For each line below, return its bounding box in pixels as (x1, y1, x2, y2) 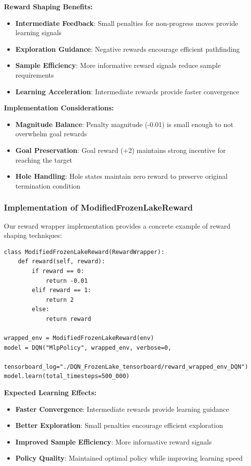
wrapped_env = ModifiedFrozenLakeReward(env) (4, 335, 154, 342)
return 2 (45, 296, 74, 303)
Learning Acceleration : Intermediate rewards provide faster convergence (15, 86, 239, 96)
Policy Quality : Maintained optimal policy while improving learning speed (15, 453, 243, 463)
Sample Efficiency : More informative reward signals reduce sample (15, 60, 221, 70)
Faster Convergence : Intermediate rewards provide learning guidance (15, 403, 229, 414)
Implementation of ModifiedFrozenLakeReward (4, 201, 193, 213)
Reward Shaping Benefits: (4, 1, 93, 11)
